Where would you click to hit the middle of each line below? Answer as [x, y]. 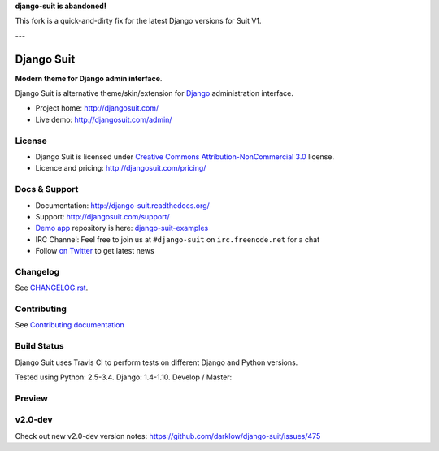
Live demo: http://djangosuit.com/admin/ [104, 119]
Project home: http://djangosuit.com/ [97, 108]
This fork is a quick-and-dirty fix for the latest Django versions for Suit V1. [138, 21]
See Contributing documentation [70, 325]
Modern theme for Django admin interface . [89, 78]
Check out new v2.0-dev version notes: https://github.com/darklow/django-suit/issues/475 [168, 436]
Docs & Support [47, 189]
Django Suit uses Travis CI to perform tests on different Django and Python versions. [156, 362]
